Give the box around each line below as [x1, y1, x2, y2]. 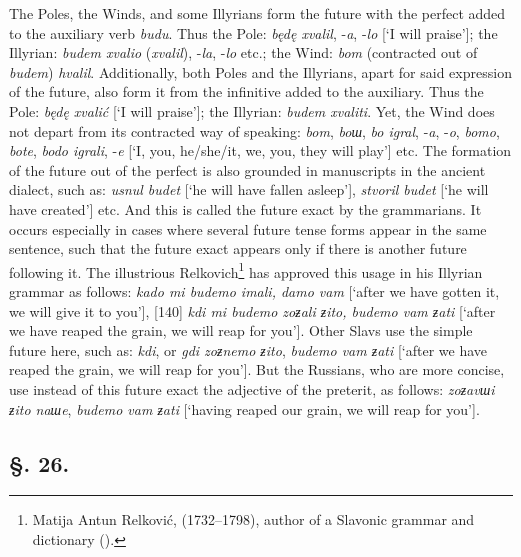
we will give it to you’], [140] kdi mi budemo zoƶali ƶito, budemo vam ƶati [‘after [9, 300, 496, 321]
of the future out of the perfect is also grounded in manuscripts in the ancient [9, 159, 486, 180]
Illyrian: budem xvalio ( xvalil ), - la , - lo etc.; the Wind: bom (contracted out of [9, 42, 478, 63]
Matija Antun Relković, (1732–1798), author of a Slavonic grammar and [32, 509, 475, 530]
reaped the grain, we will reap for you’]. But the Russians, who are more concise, [9, 359, 505, 380]
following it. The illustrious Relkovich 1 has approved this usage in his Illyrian [9, 258, 483, 282]
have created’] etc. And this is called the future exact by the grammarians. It [9, 198, 482, 219]
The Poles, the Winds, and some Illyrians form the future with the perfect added [9, 3, 506, 23]
